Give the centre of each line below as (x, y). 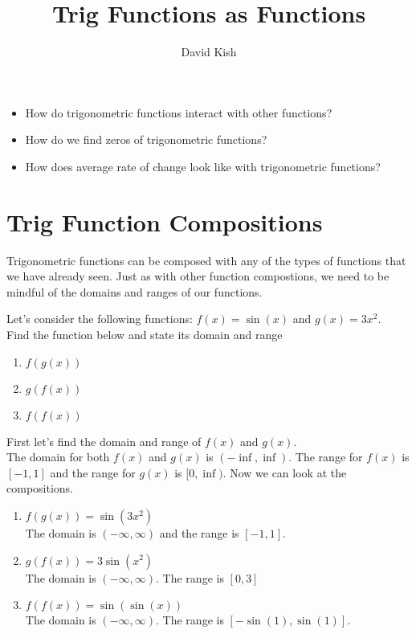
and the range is (199, 532)
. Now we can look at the (285, 472)
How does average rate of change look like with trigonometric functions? (203, 166)
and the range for (93, 472)
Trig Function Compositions (165, 221)
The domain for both (58, 457)
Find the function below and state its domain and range (145, 334)
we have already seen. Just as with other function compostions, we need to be (198, 276)
